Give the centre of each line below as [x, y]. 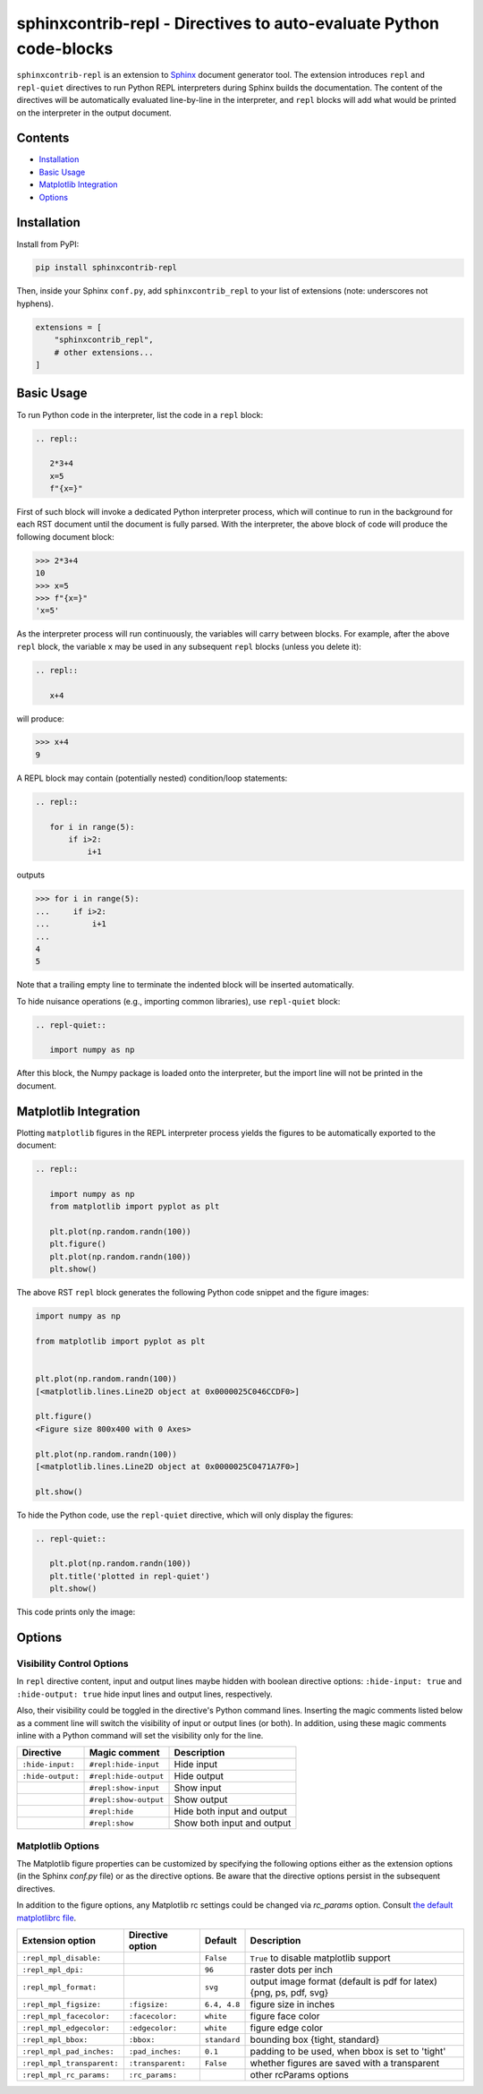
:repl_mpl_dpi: [53, 1970]
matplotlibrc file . [47, 1918]
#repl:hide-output [127, 1776]
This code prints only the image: [76, 1612]
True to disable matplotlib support [320, 1958]
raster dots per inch [291, 1970]
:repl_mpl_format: [59, 1987]
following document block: [66, 536]
